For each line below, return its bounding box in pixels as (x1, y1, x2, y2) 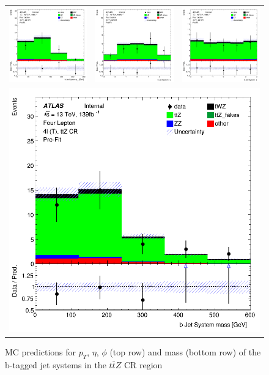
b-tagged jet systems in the (5, 358, 106, 371)
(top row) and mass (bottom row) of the (109, 345, 261, 358)
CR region (123, 358, 163, 371)
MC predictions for (5, 345, 76, 358)
